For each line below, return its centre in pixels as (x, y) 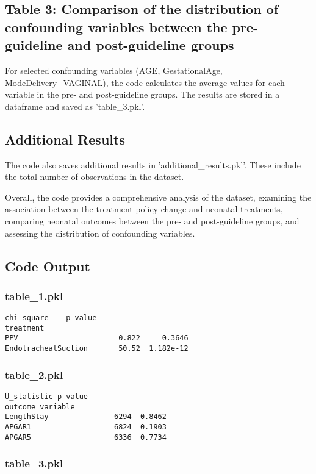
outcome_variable (40, 407)
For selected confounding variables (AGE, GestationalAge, (114, 70)
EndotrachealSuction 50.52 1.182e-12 (97, 349)
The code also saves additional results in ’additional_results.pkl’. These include (153, 164)
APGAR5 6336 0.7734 (86, 437)
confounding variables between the (116, 27)
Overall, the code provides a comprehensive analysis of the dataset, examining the (158, 197)
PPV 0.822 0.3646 (97, 338)
